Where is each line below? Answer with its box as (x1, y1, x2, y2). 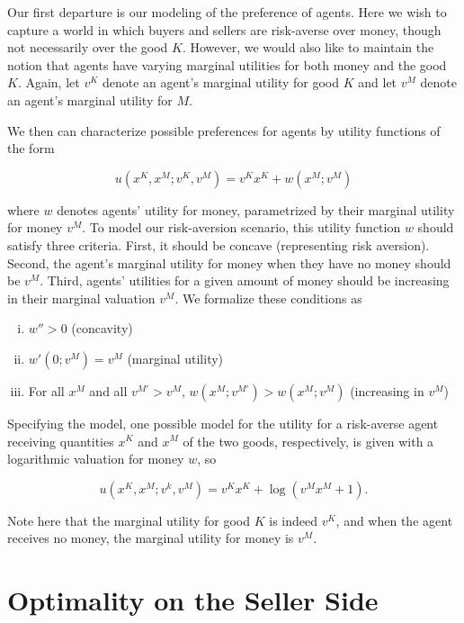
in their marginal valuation (7, 288, 156, 307)
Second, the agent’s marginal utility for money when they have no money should (7, 253, 451, 272)
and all (89, 381, 128, 400)
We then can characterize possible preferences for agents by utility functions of (7, 121, 441, 140)
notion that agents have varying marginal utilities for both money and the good (7, 55, 447, 74)
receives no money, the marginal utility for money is (7, 528, 294, 547)
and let (358, 73, 397, 92)
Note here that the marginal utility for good (7, 510, 251, 529)
